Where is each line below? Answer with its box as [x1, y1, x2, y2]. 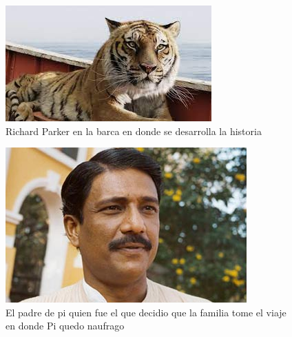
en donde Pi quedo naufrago [6, 318, 125, 333]
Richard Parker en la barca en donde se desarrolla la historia [6, 123, 262, 138]
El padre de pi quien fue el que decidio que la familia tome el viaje [6, 305, 286, 319]
